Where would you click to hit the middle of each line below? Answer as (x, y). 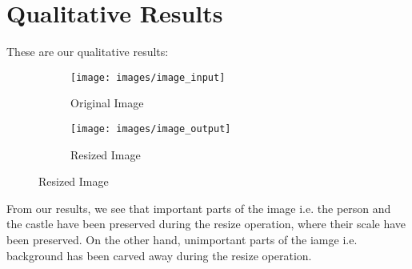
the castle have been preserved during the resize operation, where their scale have (206, 224)
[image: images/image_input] (148, 77)
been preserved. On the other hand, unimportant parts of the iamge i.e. (182, 239)
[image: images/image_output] (151, 128)
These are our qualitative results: (88, 52)
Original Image (107, 103)
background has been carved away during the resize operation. (159, 255)
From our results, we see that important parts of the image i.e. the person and (199, 208)
